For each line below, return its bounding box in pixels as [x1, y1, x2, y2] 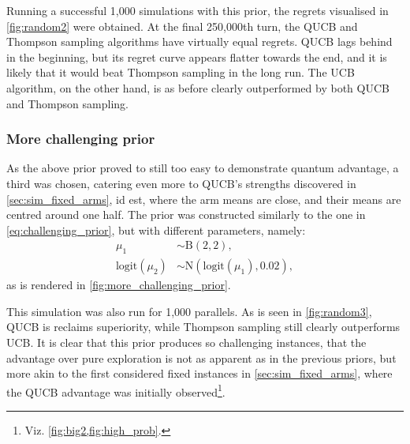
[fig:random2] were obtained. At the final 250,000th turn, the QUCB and [6, 17, 358, 34]
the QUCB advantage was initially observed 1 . [6, 381, 225, 400]
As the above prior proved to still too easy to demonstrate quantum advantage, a [6, 160, 399, 176]
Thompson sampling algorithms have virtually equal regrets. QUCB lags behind [6, 33, 393, 50]
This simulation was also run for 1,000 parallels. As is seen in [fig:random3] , [6, 303, 372, 319]
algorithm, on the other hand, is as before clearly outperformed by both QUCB [6, 79, 389, 96]
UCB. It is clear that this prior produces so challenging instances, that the [6, 333, 367, 350]
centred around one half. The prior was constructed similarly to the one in [6, 206, 366, 223]
